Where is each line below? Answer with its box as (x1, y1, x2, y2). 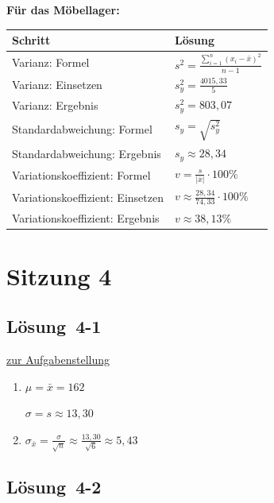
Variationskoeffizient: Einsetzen (12, 188, 164, 205)
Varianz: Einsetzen (12, 76, 102, 93)
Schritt (12, 32, 51, 48)
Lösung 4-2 (6, 474, 102, 499)
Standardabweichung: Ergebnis (12, 145, 161, 161)
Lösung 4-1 (6, 314, 102, 339)
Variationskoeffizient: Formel (12, 166, 151, 183)
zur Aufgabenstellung (6, 351, 110, 368)
